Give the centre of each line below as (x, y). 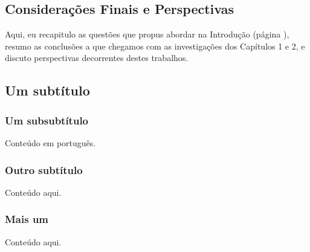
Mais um (27, 219)
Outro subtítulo (44, 170)
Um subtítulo (47, 90)
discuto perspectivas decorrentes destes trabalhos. (97, 58)
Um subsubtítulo (47, 120)
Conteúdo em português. (50, 142)
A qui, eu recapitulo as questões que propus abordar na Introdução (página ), (147, 34)
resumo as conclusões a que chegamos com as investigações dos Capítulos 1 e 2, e (155, 46)
